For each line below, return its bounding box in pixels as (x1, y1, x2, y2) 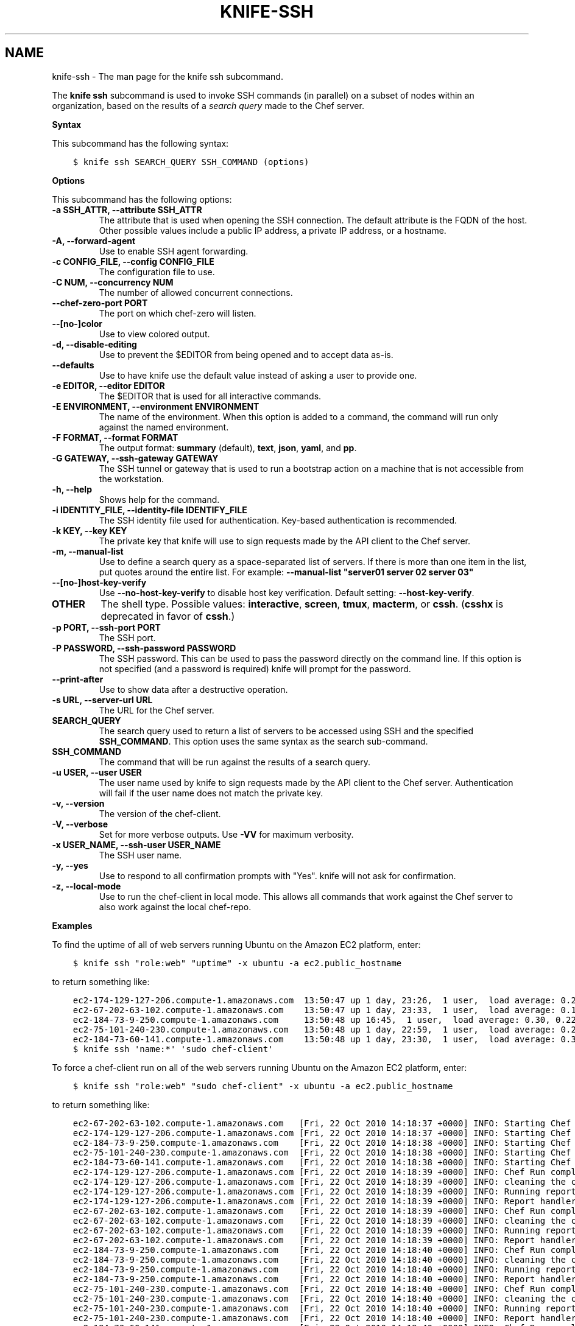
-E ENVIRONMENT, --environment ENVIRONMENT (52, 401, 259, 412)
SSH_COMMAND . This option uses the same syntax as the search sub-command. (99, 735, 428, 746)
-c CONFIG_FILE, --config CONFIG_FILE (52, 256, 214, 267)
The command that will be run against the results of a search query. (99, 756, 370, 767)
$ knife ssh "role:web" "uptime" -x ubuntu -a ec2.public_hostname (72, 958, 402, 968)
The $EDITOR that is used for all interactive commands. (99, 390, 322, 401)
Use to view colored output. (99, 328, 210, 339)
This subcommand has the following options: (52, 194, 232, 205)
